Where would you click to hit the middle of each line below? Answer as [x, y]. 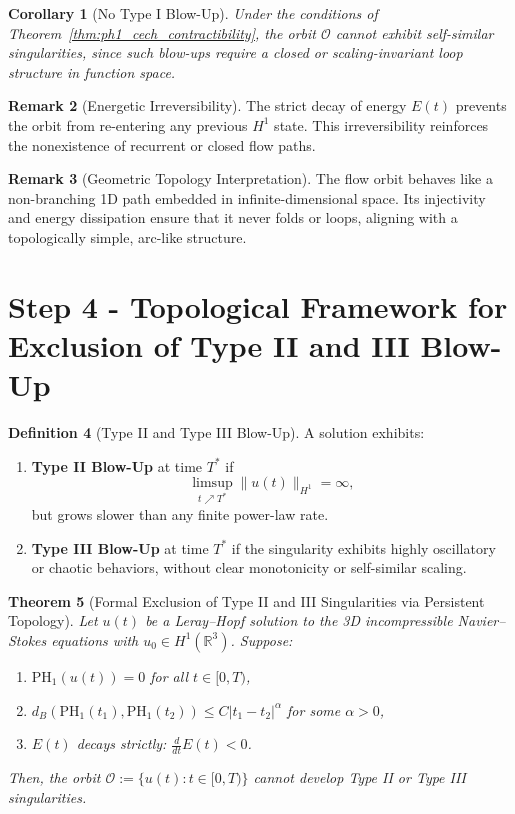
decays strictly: [121, 743]
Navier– [481, 620]
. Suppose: [261, 639]
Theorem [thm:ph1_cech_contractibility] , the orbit [162, 32]
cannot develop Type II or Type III [359, 776]
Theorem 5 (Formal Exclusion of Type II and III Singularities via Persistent [246, 600]
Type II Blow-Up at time [117, 465]
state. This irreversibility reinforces [381, 124]
